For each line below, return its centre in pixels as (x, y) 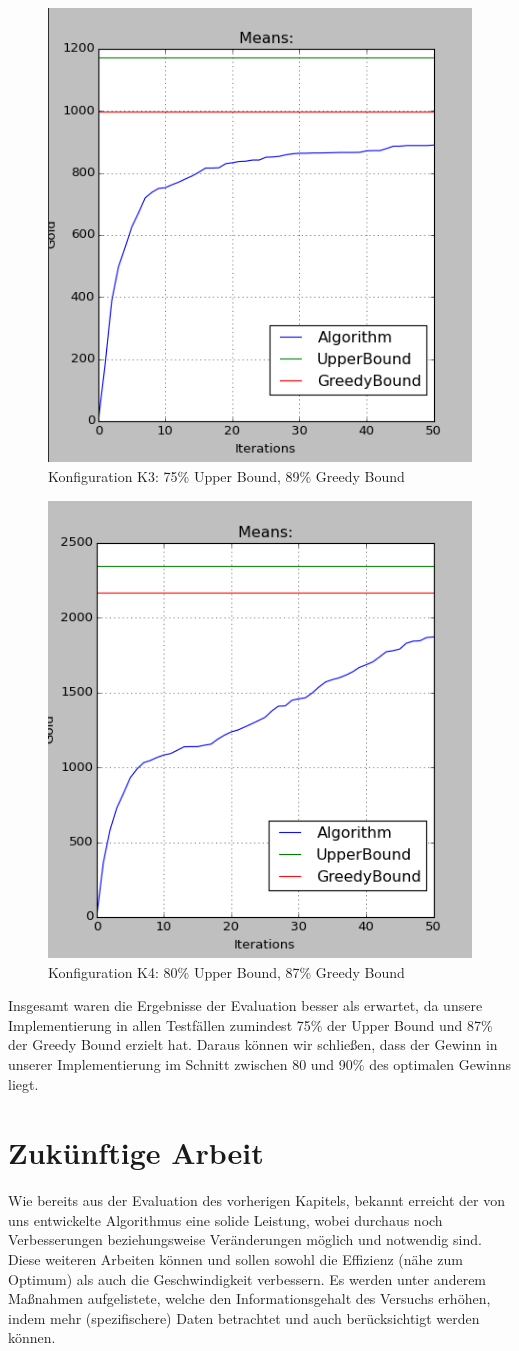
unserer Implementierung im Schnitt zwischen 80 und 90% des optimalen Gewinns (259, 1063)
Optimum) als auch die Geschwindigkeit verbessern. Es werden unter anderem (247, 1278)
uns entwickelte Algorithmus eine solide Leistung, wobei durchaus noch (225, 1219)
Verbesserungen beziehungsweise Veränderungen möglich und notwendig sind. (245, 1239)
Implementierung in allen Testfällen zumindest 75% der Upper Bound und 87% (250, 1024)
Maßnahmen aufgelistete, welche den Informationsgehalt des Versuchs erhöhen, (249, 1298)
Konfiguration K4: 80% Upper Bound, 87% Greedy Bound (226, 971)
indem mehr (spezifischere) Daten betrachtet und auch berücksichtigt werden (244, 1317)
